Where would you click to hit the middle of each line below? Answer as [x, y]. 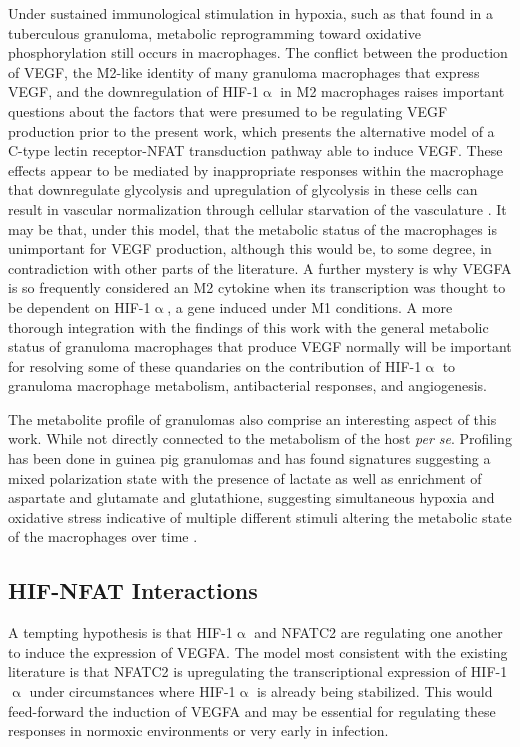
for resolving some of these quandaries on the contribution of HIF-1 [215, 365]
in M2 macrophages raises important [392, 91]
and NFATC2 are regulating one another [378, 632]
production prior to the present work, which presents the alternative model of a [251, 130]
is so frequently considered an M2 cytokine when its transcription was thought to [257, 287]
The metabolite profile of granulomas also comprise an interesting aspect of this [252, 418]
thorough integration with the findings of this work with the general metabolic [248, 326]
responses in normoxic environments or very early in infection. [198, 730]
